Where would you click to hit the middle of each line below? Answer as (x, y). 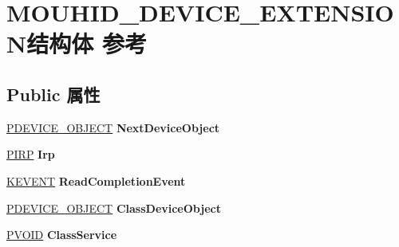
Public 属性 (53, 94)
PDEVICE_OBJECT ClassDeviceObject (114, 208)
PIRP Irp (31, 154)
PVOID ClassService (62, 235)
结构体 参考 (87, 43)
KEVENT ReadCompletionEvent (96, 180)
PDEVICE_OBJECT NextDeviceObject (113, 127)
